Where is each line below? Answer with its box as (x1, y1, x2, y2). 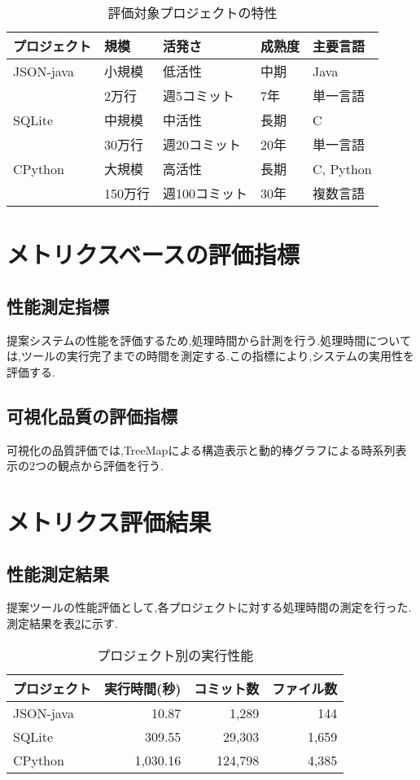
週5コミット (163, 86, 235, 105)
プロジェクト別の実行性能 (97, 645, 254, 665)
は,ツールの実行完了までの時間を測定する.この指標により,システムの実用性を (7, 347, 414, 364)
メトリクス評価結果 (7, 504, 212, 538)
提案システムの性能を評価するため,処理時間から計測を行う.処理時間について (7, 331, 411, 348)
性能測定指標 (7, 293, 109, 318)
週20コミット (163, 135, 242, 154)
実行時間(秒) (104, 678, 182, 698)
